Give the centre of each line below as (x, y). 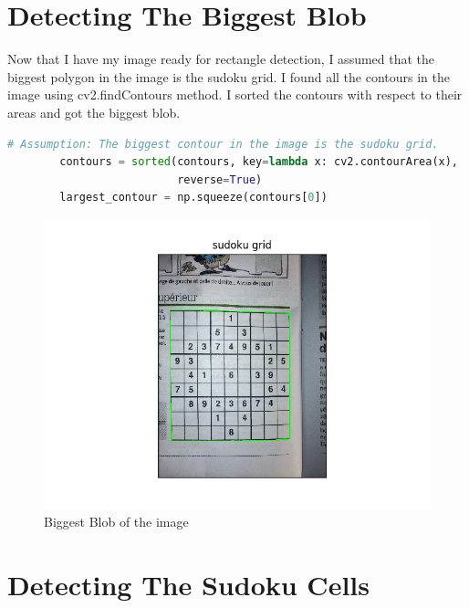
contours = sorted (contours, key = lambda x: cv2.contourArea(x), (259, 162)
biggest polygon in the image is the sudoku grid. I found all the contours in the (229, 76)
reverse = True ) (220, 179)
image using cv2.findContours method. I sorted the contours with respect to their (235, 94)
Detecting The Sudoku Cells (188, 585)
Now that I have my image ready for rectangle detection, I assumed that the (221, 59)
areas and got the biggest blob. (94, 112)
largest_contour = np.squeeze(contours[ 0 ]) (193, 198)
